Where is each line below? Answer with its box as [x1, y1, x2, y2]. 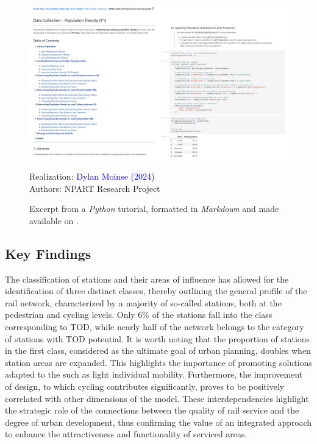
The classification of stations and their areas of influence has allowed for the [5, 272, 289, 285]
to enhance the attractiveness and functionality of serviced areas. [5, 428, 248, 440]
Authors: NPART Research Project [29, 181, 160, 194]
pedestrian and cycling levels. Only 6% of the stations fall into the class [5, 308, 272, 321]
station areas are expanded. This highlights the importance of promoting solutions [5, 356, 312, 368]
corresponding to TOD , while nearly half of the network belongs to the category [5, 320, 304, 333]
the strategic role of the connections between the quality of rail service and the [5, 404, 299, 417]
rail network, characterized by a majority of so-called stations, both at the [5, 296, 282, 309]
